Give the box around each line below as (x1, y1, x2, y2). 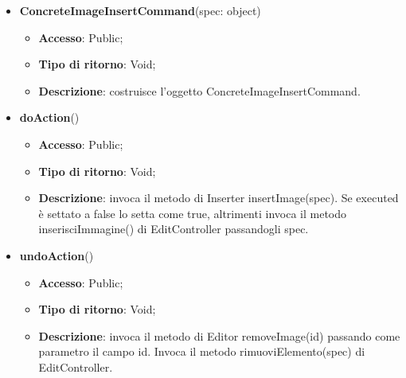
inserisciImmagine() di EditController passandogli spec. (38, 220, 309, 237)
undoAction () (19, 247, 94, 263)
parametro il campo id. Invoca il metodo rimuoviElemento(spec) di (38, 343, 365, 360)
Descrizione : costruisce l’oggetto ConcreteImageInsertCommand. (38, 82, 361, 99)
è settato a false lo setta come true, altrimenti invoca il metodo (38, 205, 347, 221)
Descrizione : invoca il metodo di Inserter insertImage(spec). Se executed (38, 189, 399, 206)
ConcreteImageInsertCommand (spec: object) (19, 2, 261, 18)
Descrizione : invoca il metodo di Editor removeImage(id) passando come (38, 327, 400, 344)
